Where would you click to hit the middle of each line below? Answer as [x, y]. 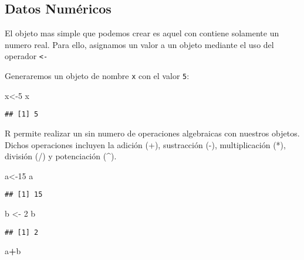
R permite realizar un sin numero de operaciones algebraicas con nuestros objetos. [152, 133]
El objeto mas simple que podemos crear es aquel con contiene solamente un [142, 33]
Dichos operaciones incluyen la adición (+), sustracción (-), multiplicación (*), [145, 144]
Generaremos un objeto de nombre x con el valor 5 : [97, 76]
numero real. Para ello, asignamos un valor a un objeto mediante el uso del [139, 44]
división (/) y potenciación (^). [61, 156]
